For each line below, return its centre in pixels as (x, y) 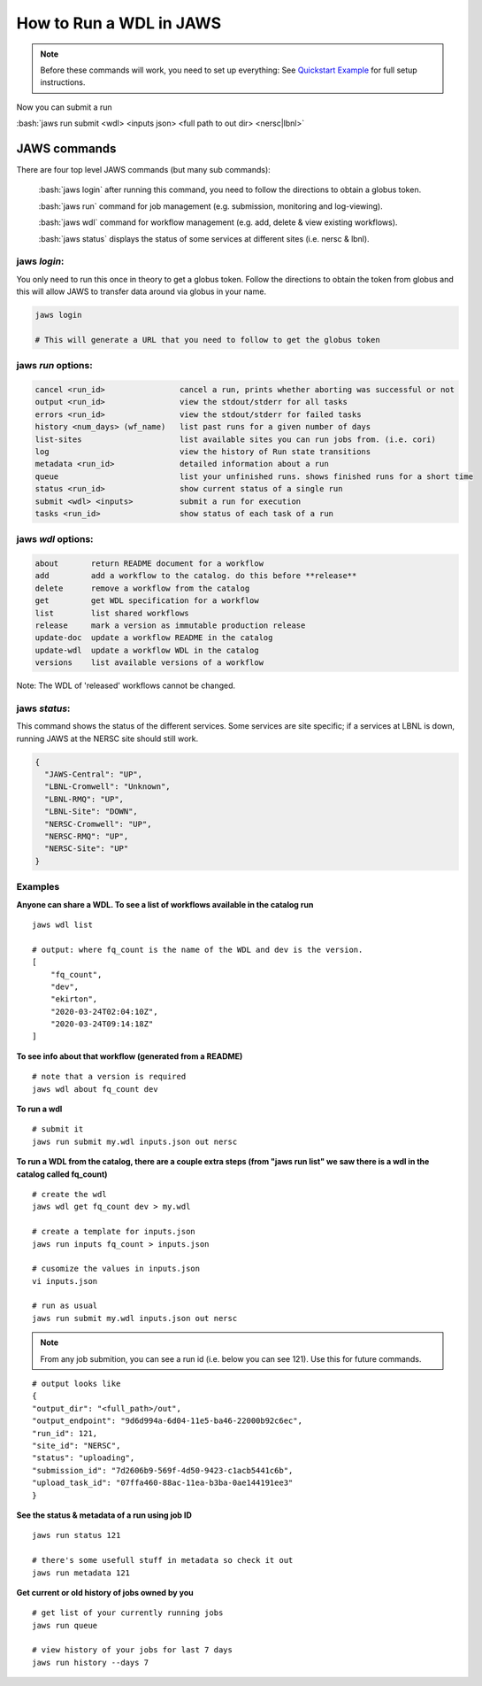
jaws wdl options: (55, 539)
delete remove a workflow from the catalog (142, 588)
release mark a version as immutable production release (170, 626)
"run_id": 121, (65, 1433)
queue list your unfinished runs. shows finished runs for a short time (254, 476)
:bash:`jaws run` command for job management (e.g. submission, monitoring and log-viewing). (211, 206)
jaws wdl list (62, 924)
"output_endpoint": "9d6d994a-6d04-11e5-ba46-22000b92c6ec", (167, 1421)
